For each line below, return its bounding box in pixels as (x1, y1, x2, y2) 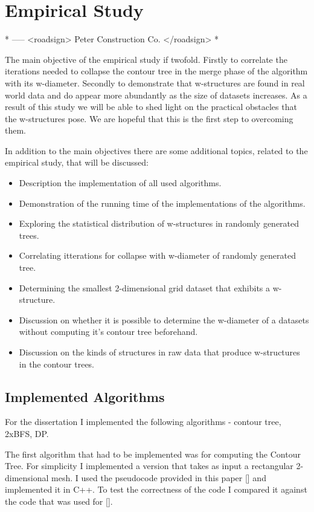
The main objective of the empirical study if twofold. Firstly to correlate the (5, 53, 287, 65)
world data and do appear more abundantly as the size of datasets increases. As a (5, 88, 307, 101)
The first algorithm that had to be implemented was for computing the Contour (5, 447, 301, 460)
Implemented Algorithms (5, 387, 165, 406)
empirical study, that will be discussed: (5, 156, 149, 169)
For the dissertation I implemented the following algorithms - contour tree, (5, 415, 281, 428)
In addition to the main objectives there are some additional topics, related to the (5, 144, 308, 157)
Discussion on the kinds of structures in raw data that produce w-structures (19, 346, 300, 358)
